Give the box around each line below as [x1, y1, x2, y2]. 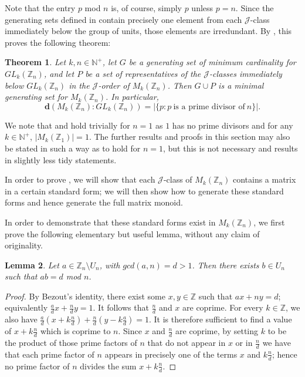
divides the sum [80, 359, 137, 372]
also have [5, 313, 38, 325]
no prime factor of [5, 359, 70, 372]
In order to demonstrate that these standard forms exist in [5, 216, 216, 228]
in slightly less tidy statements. [5, 153, 117, 166]
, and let [43, 67, 74, 79]
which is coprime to [40, 325, 111, 337]
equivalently [5, 301, 48, 314]
